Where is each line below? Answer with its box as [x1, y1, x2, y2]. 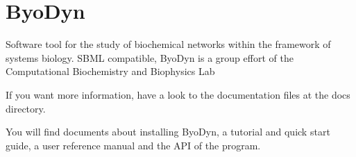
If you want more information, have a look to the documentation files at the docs [6, 87, 350, 101]
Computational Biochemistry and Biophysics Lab [6, 64, 215, 78]
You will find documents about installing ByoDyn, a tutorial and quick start [6, 124, 330, 139]
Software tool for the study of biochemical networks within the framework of [6, 37, 331, 51]
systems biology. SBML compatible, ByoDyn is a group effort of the [6, 50, 294, 65]
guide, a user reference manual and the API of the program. [6, 138, 261, 152]
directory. [6, 101, 46, 115]
